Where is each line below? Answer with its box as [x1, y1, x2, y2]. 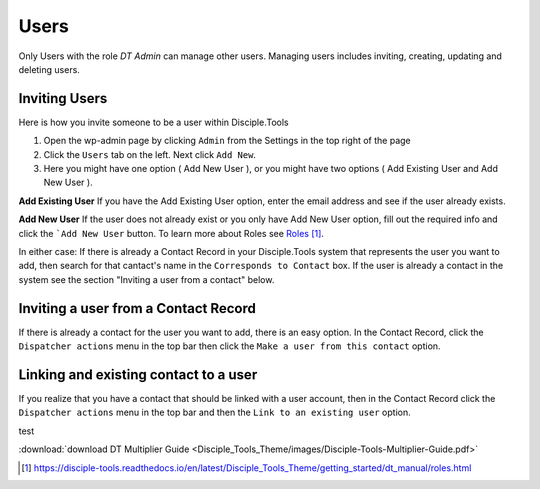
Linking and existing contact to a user [18, 366, 258, 383]
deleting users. [18, 63, 80, 75]
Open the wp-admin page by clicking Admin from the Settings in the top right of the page [43, 135, 412, 147]
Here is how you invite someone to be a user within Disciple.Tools [18, 116, 289, 128]
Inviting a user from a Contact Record [18, 300, 257, 317]
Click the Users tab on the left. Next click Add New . [43, 148, 257, 160]
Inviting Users [18, 90, 108, 107]
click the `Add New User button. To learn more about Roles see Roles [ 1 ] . [18, 227, 325, 239]
